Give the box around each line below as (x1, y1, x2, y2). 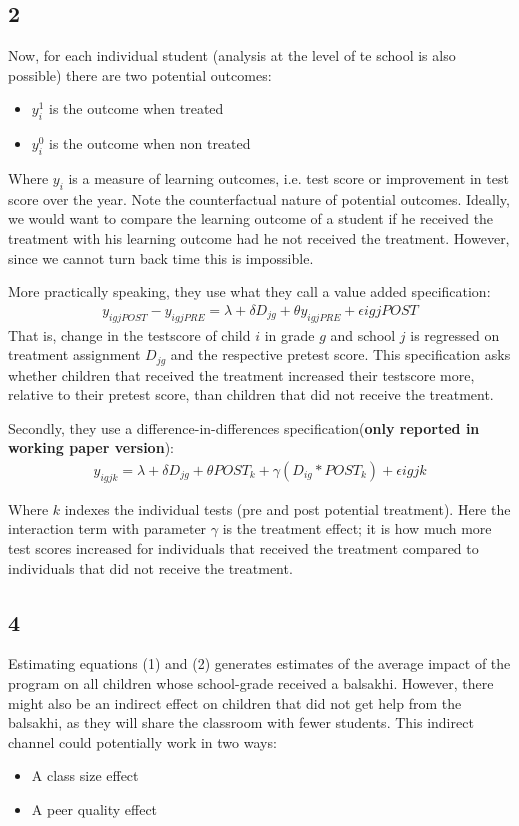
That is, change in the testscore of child (8, 324, 251, 345)
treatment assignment (8, 344, 141, 365)
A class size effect (31, 765, 139, 786)
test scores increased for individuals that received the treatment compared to (8, 538, 479, 559)
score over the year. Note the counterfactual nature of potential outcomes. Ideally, (8, 188, 510, 209)
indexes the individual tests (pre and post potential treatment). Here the (64, 498, 511, 519)
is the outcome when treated (49, 98, 224, 119)
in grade (264, 324, 315, 345)
